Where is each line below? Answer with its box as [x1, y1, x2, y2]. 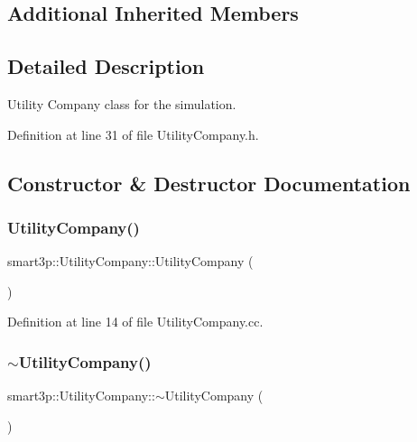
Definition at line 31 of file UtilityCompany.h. [7, 124, 259, 143]
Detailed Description [7, 52, 205, 80]
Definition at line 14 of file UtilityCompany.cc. [7, 312, 264, 331]
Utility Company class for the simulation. [7, 94, 236, 113]
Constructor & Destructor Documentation [7, 169, 411, 197]
